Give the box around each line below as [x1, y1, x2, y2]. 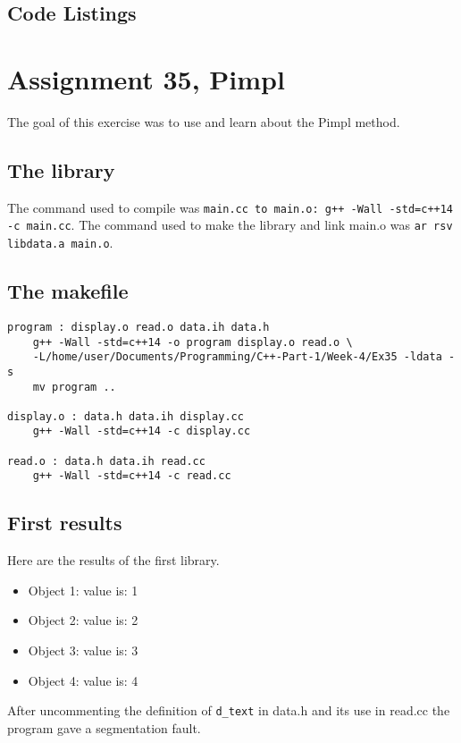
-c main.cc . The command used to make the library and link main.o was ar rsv [7, 215, 453, 234]
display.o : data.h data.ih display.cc [7, 409, 244, 423]
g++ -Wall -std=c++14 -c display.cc [32, 425, 251, 438]
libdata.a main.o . [7, 233, 113, 252]
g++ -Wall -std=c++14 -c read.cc [32, 469, 231, 483]
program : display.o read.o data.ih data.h [7, 320, 270, 334]
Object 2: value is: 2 [28, 611, 138, 629]
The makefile [7, 277, 129, 305]
